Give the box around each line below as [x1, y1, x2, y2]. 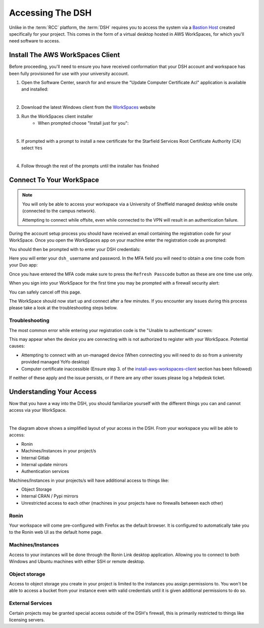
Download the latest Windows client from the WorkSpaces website [21, 104, 156, 110]
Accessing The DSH [9, 7, 92, 18]
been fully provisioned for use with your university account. [9, 70, 129, 76]
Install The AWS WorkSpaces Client [9, 51, 120, 59]
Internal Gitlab [21, 455, 50, 461]
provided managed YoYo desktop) [21, 359, 90, 365]
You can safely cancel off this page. [9, 289, 82, 295]
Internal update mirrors [21, 461, 68, 467]
